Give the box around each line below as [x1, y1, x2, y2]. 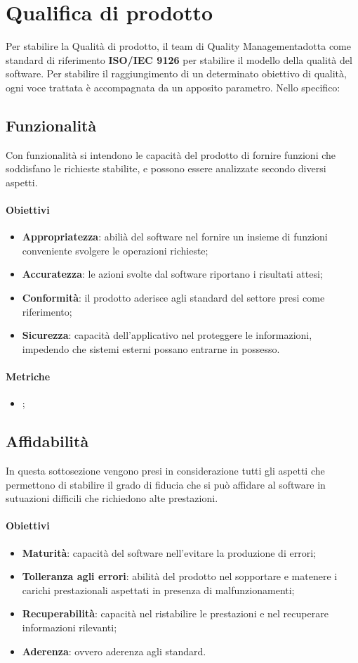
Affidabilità [6, 430, 89, 452]
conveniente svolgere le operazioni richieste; [22, 243, 208, 257]
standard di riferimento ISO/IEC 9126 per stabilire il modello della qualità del [6, 52, 352, 67]
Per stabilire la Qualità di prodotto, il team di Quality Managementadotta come [6, 39, 351, 53]
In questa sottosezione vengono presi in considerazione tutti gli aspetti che [6, 463, 325, 478]
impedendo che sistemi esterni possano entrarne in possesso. [22, 341, 280, 356]
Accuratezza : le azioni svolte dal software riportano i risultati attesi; [22, 266, 323, 281]
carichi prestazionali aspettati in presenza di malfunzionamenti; [22, 582, 295, 597]
